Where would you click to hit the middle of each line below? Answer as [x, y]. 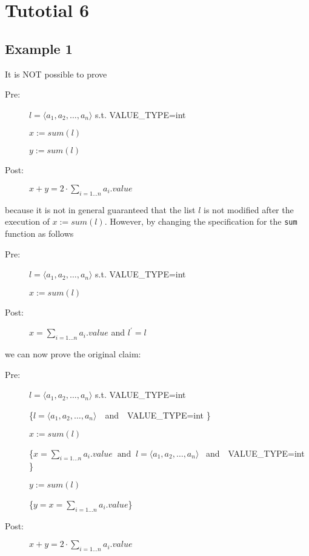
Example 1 [39, 48]
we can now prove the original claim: [73, 354]
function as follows [39, 233]
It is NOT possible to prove [56, 74]
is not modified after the [249, 209]
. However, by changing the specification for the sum [201, 221]
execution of [27, 221]
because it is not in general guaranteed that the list [100, 209]
